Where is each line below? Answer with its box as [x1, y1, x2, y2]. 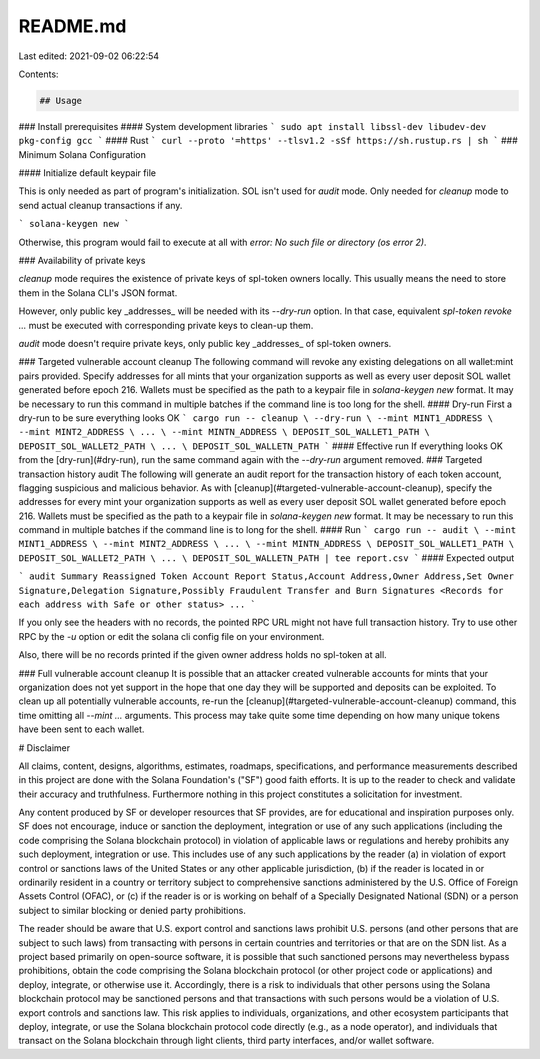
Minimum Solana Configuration [18, 148, 147, 160]
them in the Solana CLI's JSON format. [18, 286, 178, 299]
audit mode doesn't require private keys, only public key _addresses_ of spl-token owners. [18, 337, 392, 349]
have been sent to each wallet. [18, 723, 145, 735]
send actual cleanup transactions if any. [18, 199, 183, 211]
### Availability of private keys [18, 255, 146, 267]
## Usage [39, 95, 83, 106]
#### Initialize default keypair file [18, 167, 157, 179]
